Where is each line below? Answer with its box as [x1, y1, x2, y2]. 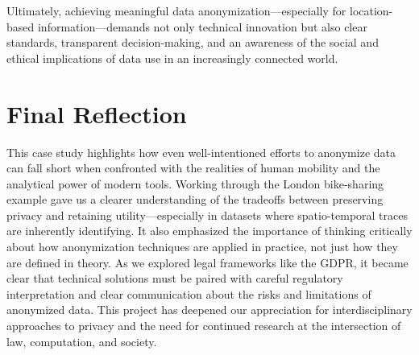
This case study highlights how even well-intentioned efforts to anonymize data [6, 143, 396, 160]
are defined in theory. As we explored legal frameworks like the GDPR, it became [6, 254, 409, 270]
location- [349, 2, 393, 19]
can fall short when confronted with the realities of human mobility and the [6, 159, 380, 176]
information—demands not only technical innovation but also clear [37, 18, 367, 35]
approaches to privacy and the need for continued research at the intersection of [6, 317, 401, 334]
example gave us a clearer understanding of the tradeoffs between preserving [6, 191, 384, 208]
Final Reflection [6, 97, 187, 130]
